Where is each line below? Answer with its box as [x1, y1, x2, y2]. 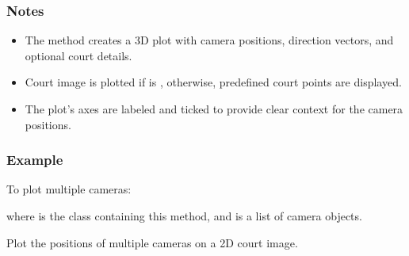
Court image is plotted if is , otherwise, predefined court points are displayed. [25, 74, 402, 90]
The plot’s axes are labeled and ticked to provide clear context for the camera [25, 101, 403, 117]
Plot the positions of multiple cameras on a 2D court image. [6, 234, 298, 250]
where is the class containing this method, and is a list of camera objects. [6, 208, 362, 224]
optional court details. [25, 47, 132, 63]
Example [6, 150, 63, 170]
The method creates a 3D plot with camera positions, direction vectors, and [25, 32, 394, 48]
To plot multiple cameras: [6, 181, 132, 197]
